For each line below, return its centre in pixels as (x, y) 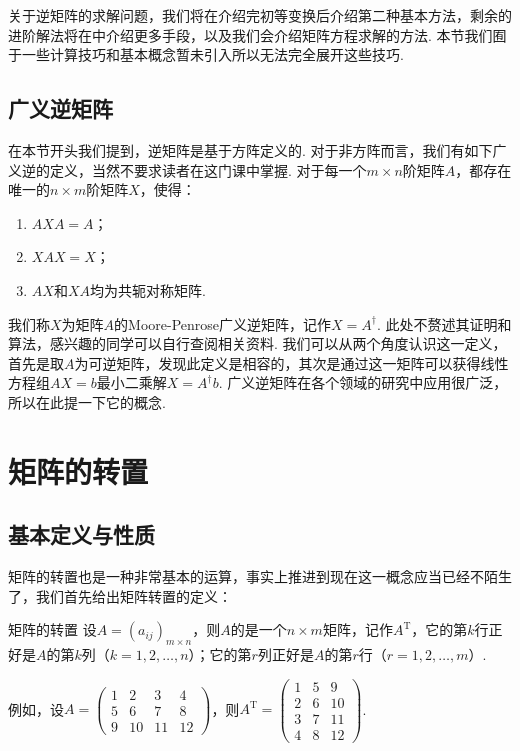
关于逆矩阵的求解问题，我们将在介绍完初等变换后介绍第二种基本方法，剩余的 (260, 15)
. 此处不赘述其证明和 (444, 323)
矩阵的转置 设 (52, 629)
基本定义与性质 (81, 534)
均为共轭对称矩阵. (147, 289)
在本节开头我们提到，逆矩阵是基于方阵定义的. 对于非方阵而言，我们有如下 (250, 149)
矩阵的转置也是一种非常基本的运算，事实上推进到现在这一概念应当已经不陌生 (260, 576)
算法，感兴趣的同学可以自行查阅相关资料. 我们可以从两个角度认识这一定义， (257, 343)
